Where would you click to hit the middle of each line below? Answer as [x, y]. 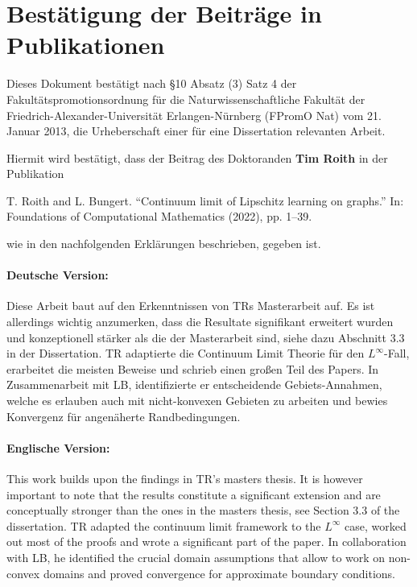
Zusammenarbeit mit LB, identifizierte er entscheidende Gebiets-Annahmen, [194, 384]
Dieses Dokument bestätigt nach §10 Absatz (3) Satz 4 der [152, 83]
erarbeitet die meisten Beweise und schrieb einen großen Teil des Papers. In [193, 368]
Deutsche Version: [58, 275]
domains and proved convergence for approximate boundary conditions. [219, 573]
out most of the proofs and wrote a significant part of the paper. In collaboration [206, 542]
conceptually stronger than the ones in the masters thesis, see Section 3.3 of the [203, 510]
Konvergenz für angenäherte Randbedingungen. [124, 416]
